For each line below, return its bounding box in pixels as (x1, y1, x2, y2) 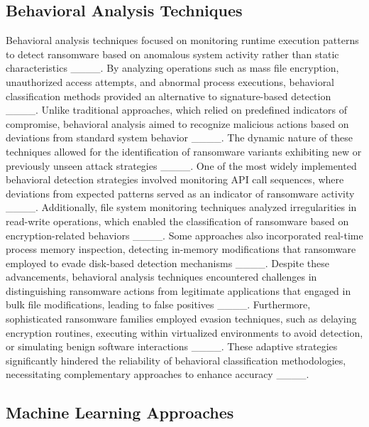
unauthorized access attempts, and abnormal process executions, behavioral (6, 74, 335, 89)
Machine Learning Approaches (6, 401, 234, 423)
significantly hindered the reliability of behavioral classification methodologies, (6, 352, 346, 367)
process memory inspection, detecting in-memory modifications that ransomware (6, 242, 356, 256)
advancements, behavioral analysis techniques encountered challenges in (6, 269, 317, 284)
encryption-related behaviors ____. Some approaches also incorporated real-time (6, 227, 363, 242)
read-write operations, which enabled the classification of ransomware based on (6, 213, 349, 228)
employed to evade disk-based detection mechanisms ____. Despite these (6, 255, 329, 270)
